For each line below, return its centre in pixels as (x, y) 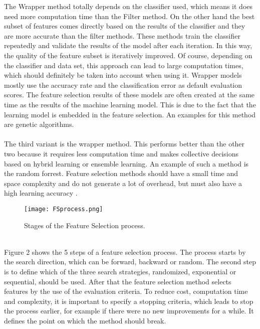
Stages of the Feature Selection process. (85, 225)
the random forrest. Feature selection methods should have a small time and (121, 173)
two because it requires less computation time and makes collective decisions (121, 153)
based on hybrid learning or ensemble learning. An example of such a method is (126, 163)
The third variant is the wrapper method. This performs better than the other (124, 144)
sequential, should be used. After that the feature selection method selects (118, 281)
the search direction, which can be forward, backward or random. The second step (130, 262)
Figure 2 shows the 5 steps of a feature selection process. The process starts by (125, 252)
